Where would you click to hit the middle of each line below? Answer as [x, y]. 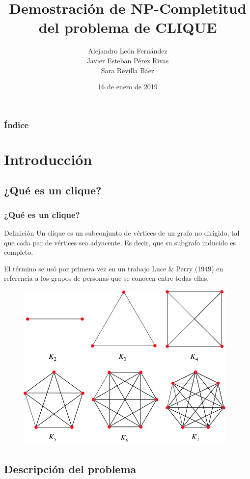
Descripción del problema [70, 468]
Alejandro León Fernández [128, 51]
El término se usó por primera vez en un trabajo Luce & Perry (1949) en [114, 268]
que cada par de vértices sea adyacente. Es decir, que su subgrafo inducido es [120, 242]
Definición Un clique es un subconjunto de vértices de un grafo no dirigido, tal [122, 232]
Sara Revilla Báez [128, 70]
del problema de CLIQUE [128, 27]
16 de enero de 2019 [128, 87]
